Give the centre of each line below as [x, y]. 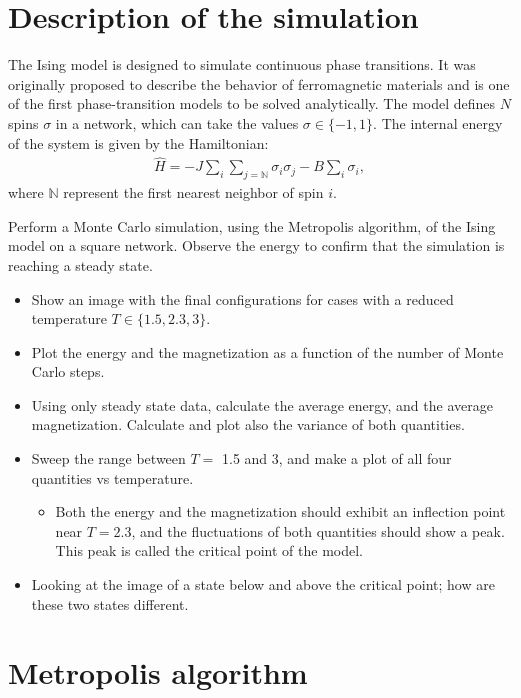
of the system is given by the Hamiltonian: [138, 142]
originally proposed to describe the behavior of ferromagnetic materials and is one [259, 83]
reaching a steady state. [80, 264]
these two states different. [110, 603]
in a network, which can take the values [177, 122]
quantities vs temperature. [112, 477]
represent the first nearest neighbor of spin [193, 192]
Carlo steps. [68, 371]
